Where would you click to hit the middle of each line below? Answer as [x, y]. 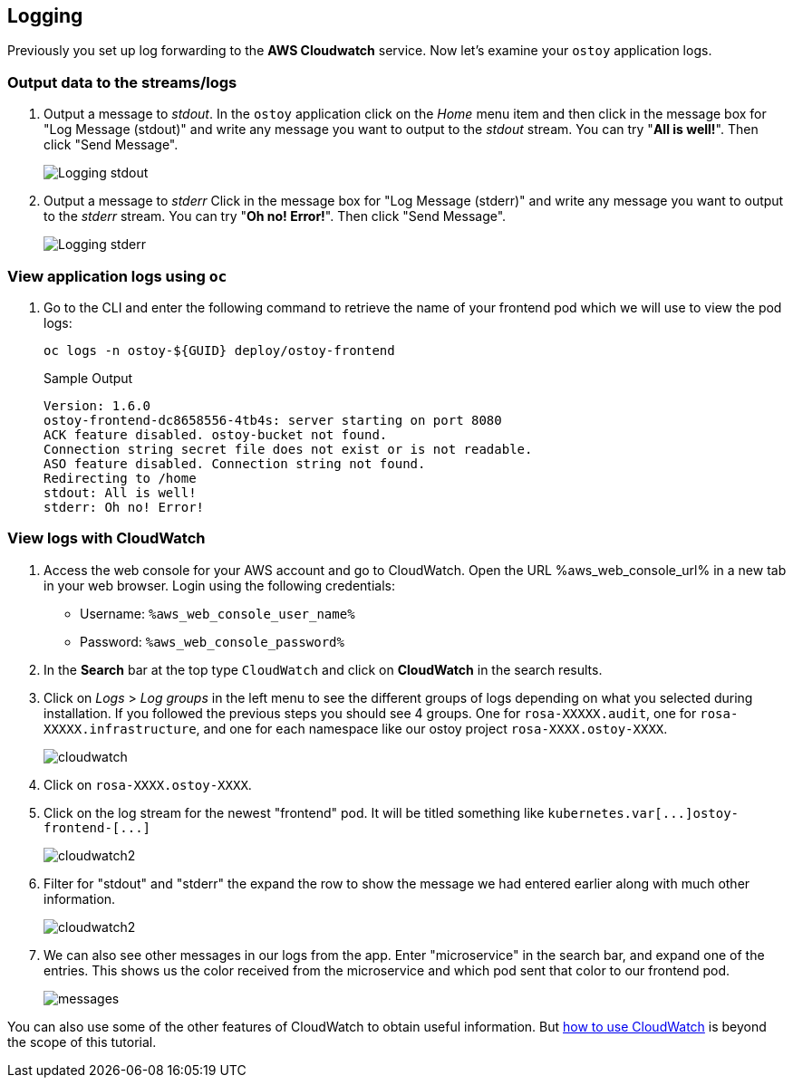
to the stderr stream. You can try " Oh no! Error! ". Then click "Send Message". [275, 216]
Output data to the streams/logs [122, 82]
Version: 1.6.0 [97, 405]
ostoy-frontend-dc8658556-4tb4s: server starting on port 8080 [273, 420]
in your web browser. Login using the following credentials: [219, 585]
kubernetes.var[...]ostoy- [643, 813]
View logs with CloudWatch [106, 538]
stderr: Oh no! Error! [124, 507]
